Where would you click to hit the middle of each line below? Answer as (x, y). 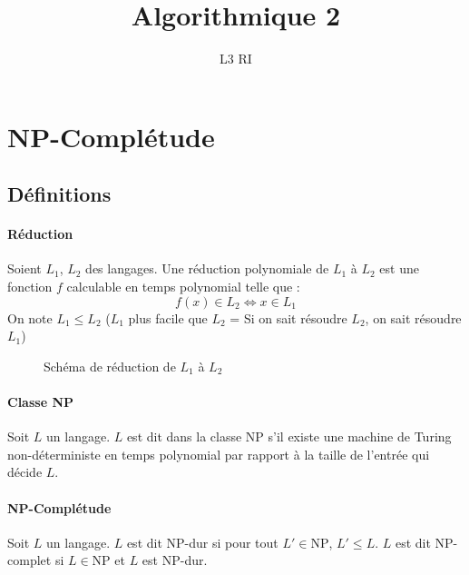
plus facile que (168, 317)
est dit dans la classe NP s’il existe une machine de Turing (289, 436)
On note (30, 317)
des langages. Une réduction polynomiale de (207, 268)
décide (25, 472)
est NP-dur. (175, 560)
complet (29, 560)
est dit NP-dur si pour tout (202, 542)
